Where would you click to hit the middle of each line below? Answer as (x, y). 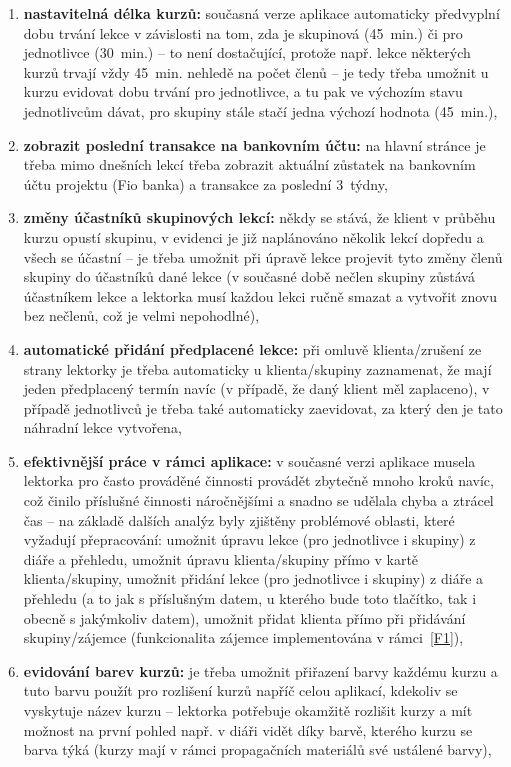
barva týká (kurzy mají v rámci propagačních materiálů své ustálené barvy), (257, 749)
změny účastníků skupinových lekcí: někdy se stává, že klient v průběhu (259, 217)
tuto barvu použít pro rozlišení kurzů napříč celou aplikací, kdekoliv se (240, 690)
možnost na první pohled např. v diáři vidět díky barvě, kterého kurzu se (248, 729)
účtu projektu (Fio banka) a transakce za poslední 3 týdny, (205, 183)
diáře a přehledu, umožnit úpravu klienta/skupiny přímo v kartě (221, 558)
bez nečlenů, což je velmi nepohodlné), (141, 315)
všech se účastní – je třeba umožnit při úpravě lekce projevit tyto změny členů (263, 256)
